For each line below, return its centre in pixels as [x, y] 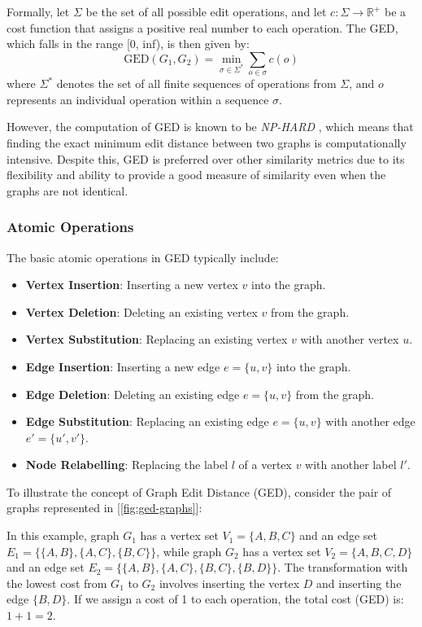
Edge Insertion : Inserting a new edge [123, 366]
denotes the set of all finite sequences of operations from [196, 83]
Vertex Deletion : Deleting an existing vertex [141, 311]
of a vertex [265, 465]
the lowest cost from [57, 583]
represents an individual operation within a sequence [138, 99]
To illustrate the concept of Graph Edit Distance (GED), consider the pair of [199, 491]
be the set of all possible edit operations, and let [206, 11]
